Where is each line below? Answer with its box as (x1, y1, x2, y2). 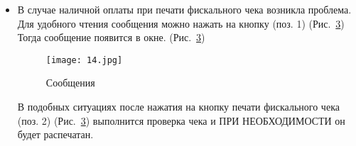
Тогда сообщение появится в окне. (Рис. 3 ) (17, 30, 205, 45)
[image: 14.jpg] (45, 55, 123, 65)
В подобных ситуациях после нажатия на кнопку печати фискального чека (17, 99, 340, 114)
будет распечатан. (17, 127, 94, 142)
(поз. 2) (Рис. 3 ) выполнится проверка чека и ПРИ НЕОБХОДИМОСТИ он (17, 113, 345, 128)
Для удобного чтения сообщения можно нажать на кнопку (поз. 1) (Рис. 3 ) (17, 16, 345, 30)
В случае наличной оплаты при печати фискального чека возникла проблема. (17, 2, 352, 16)
